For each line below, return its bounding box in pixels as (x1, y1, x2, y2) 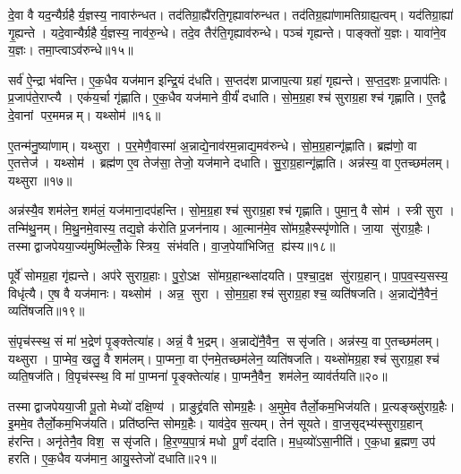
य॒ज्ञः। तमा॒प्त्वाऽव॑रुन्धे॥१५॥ (8, 40, 133, 59)
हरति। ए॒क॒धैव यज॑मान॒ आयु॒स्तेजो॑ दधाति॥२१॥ (8, 449, 217, 468)
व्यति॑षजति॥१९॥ (8, 301, 85, 320)
